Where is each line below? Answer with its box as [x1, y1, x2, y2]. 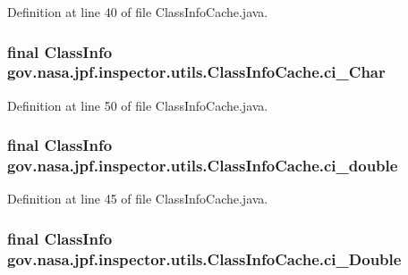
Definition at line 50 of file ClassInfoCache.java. [7, 96, 268, 114]
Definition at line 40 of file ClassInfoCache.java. [7, 3, 268, 21]
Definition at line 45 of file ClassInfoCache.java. [7, 189, 268, 208]
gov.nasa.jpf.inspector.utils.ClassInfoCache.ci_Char [7, 61, 386, 83]
